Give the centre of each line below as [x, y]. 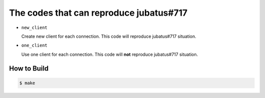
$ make [27, 83]
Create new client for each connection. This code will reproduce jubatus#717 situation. [109, 36]
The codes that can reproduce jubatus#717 [98, 13]
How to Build [29, 68]
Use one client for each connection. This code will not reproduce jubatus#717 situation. [110, 54]
